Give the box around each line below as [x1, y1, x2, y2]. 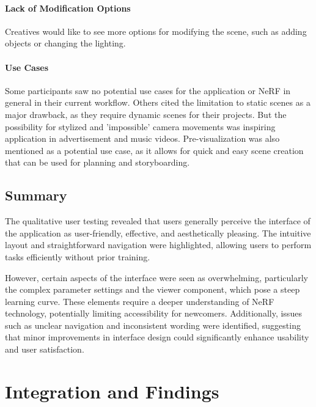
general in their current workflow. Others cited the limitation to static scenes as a [5, 96, 310, 109]
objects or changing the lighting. [5, 37, 126, 50]
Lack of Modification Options [5, 1, 131, 14]
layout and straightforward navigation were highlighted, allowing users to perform [5, 238, 312, 251]
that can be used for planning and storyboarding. [5, 156, 190, 169]
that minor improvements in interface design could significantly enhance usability [5, 331, 309, 343]
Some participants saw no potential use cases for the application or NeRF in [5, 84, 291, 97]
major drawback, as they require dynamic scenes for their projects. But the [5, 108, 287, 120]
